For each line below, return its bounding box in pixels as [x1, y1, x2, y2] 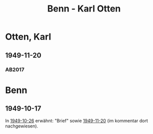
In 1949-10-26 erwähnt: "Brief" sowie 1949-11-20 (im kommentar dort [5, 117, 148, 123]
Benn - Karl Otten [47, 3, 121, 14]
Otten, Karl [5, 31, 51, 42]
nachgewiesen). [5, 123, 38, 129]
